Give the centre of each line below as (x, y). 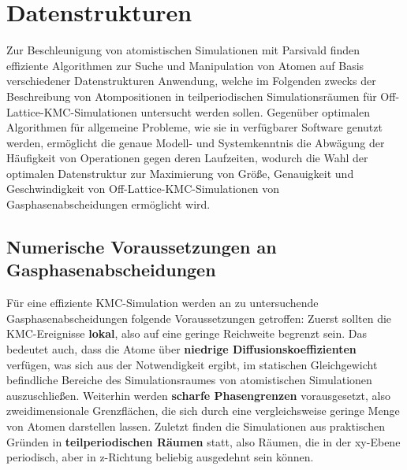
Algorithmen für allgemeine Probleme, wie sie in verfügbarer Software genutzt (194, 127)
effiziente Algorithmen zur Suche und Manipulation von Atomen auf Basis (185, 65)
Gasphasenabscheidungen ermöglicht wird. (108, 204)
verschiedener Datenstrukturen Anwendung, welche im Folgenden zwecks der (191, 81)
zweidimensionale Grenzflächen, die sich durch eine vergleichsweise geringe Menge (203, 411)
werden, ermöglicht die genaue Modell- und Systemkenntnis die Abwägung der (196, 142)
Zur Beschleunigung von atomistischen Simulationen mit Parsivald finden (183, 50)
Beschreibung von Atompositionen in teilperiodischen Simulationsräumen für (192, 96)
